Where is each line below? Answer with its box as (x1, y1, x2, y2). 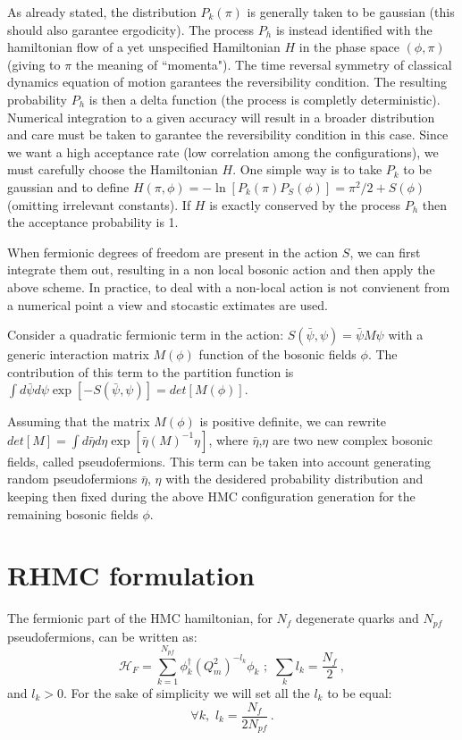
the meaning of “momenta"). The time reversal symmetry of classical (75, 55, 452, 73)
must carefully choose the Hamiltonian (7, 160, 218, 179)
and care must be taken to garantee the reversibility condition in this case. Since (7, 125, 449, 144)
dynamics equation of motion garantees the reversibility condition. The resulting (7, 72, 448, 91)
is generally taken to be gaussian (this (247, 3, 455, 21)
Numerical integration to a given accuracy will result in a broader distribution (7, 107, 435, 126)
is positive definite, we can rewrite (199, 412, 387, 431)
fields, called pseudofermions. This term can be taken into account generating (7, 451, 432, 470)
